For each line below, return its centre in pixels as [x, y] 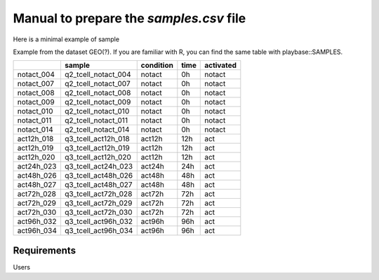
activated [221, 65]
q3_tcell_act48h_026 [99, 176]
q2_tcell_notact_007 [97, 84]
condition [157, 65]
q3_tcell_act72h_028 [98, 194]
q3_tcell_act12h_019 [97, 148]
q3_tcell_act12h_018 [97, 139]
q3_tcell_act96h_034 [99, 231]
